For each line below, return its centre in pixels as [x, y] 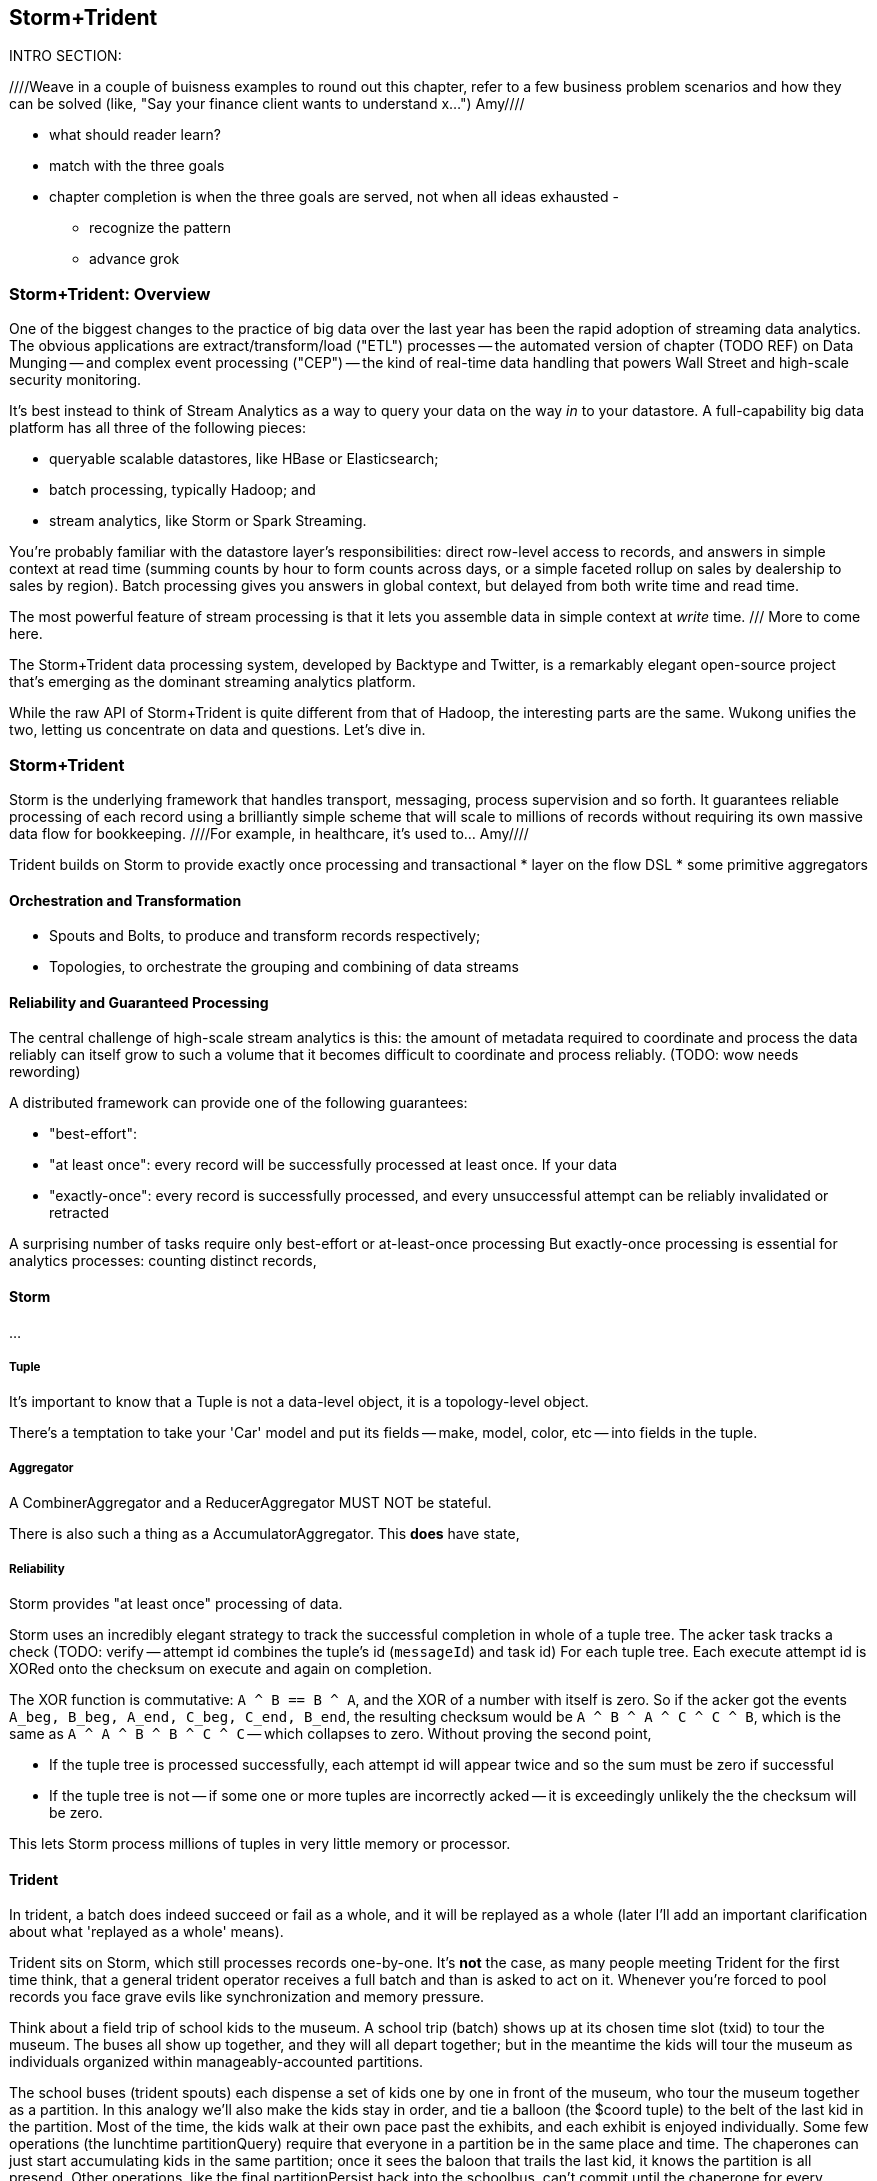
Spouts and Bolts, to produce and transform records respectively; [265, 936]
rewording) [45, 1072]
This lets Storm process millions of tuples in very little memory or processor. [260, 1843]
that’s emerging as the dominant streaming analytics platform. [212, 682]
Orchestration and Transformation [125, 900]
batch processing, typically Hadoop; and [182, 490]
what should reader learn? [135, 135]
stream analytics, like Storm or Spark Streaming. [208, 521]
